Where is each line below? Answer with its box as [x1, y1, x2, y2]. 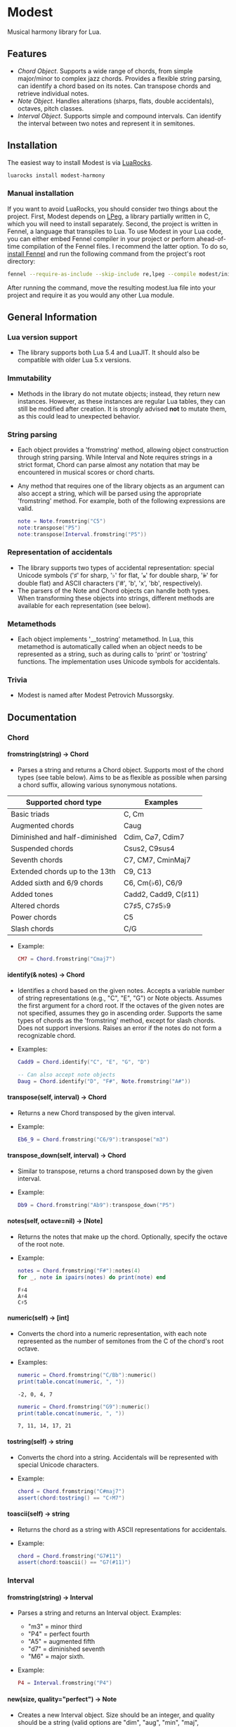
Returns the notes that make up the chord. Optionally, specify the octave [17, 1232, 228, 1241]
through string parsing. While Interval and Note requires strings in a [17, 452, 213, 462]
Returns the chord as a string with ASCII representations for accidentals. [17, 1525, 227, 1533]
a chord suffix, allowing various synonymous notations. [17, 780, 178, 789]
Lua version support [7, 332, 78, 342]
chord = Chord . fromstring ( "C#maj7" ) [17, 1487, 125, 1494]
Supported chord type [25, 797, 102, 807]
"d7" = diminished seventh [27, 1645, 105, 1653]
